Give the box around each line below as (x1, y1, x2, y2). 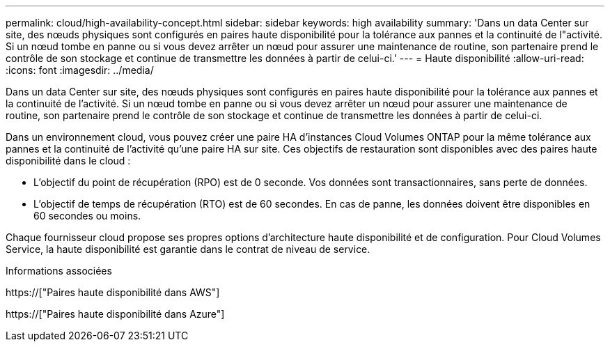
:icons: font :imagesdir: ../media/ (6, 64, 154, 76)
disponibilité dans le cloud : (6, 155, 131, 167)
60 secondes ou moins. (33, 210, 141, 222)
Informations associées (6, 265, 112, 277)
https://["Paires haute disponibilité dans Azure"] (6, 308, 225, 320)
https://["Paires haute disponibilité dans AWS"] (6, 286, 220, 298)
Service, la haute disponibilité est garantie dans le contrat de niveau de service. (6, 243, 370, 255)
